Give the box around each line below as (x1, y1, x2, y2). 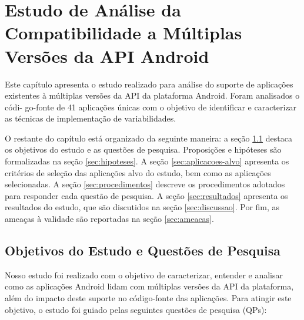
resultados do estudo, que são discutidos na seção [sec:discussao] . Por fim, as (5, 201, 280, 213)
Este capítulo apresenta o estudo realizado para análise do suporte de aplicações (5, 78, 293, 90)
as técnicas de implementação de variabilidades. (5, 112, 176, 124)
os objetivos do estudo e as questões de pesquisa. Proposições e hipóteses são (5, 143, 282, 156)
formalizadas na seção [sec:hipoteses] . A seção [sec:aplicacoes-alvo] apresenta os (5, 155, 289, 167)
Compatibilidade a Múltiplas (5, 21, 242, 45)
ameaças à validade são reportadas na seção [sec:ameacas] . (5, 213, 214, 225)
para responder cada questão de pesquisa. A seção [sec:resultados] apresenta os (5, 189, 288, 201)
